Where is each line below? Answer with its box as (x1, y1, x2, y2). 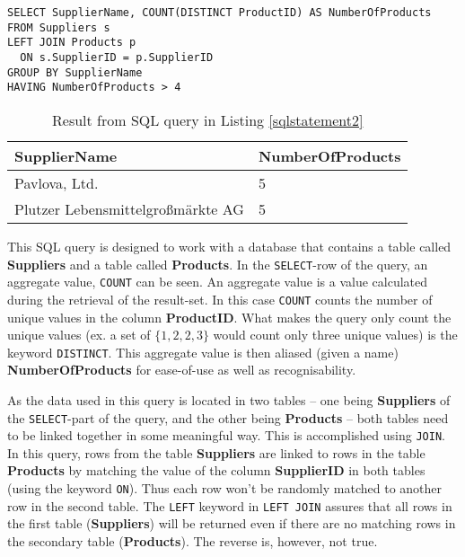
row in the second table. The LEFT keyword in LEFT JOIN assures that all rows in (7, 496, 452, 515)
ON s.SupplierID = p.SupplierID (20, 50, 214, 64)
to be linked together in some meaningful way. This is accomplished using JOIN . (7, 426, 445, 445)
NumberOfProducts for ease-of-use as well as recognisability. (7, 360, 356, 379)
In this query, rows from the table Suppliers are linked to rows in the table (7, 443, 426, 462)
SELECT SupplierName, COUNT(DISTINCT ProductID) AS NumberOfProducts (7, 6, 432, 19)
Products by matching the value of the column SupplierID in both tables (7, 461, 426, 480)
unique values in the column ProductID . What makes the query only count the (7, 307, 452, 326)
